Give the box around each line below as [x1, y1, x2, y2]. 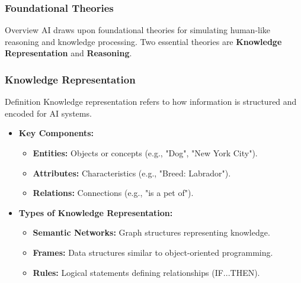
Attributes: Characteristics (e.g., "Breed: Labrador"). [33, 166, 231, 179]
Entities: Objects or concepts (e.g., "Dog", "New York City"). [33, 147, 258, 159]
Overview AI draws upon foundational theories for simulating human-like [5, 24, 271, 36]
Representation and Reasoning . [5, 47, 132, 59]
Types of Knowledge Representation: [18, 206, 173, 218]
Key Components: [18, 127, 94, 139]
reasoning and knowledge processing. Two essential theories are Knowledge [5, 35, 282, 47]
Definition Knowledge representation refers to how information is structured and [5, 95, 297, 108]
